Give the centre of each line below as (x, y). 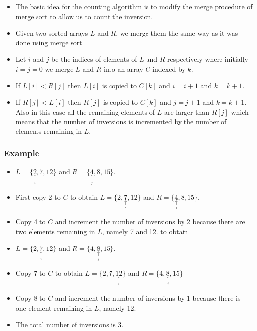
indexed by (169, 68)
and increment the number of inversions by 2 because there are (150, 222)
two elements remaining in (55, 231)
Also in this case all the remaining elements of (85, 111)
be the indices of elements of (94, 59)
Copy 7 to (31, 273)
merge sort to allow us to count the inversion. (84, 16)
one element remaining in (54, 308)
